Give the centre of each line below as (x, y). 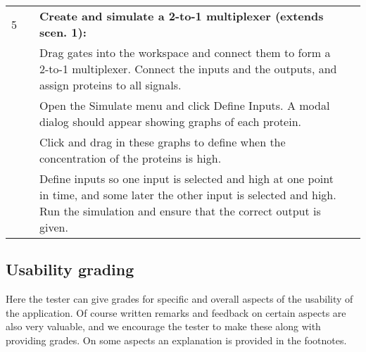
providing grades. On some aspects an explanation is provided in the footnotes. (176, 340)
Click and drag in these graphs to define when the (163, 142)
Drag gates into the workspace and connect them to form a (185, 52)
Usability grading (70, 269)
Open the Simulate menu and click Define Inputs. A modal (185, 105)
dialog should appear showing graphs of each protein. (171, 121)
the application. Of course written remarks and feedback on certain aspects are (176, 312)
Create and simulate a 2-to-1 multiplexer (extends (182, 16)
